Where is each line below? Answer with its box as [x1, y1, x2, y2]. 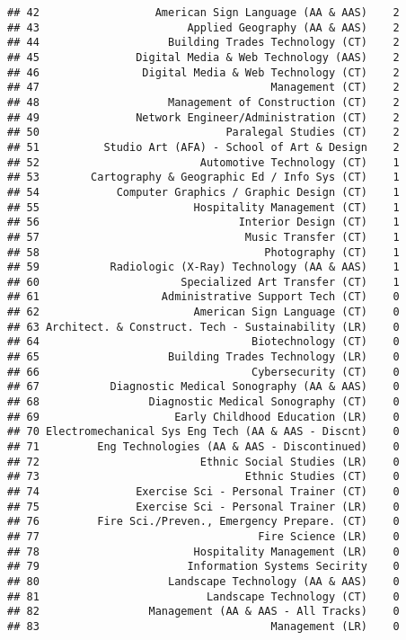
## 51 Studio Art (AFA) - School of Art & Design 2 [7, 140, 400, 154]
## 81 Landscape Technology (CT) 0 [7, 590, 400, 603]
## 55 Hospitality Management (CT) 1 [7, 200, 400, 214]
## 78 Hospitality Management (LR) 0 [7, 545, 400, 558]
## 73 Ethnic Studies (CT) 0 [7, 470, 400, 484]
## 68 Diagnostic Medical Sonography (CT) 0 [7, 396, 400, 409]
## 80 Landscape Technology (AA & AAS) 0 [7, 574, 400, 588]
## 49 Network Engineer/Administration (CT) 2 [7, 111, 400, 124]
